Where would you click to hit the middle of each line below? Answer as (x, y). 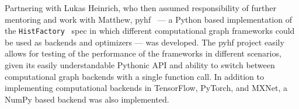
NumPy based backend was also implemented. (87, 99)
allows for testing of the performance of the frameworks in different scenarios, (143, 53)
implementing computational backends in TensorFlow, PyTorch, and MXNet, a (146, 88)
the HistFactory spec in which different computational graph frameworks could (150, 31)
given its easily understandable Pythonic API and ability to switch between (140, 65)
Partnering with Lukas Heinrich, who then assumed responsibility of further (141, 8)
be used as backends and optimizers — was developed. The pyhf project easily (145, 42)
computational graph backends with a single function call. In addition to (134, 76)
